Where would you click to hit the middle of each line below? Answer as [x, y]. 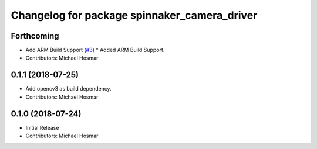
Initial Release [42, 127]
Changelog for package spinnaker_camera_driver [134, 15]
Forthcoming [35, 36]
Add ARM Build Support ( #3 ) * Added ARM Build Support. [95, 50]
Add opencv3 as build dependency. [68, 89]
